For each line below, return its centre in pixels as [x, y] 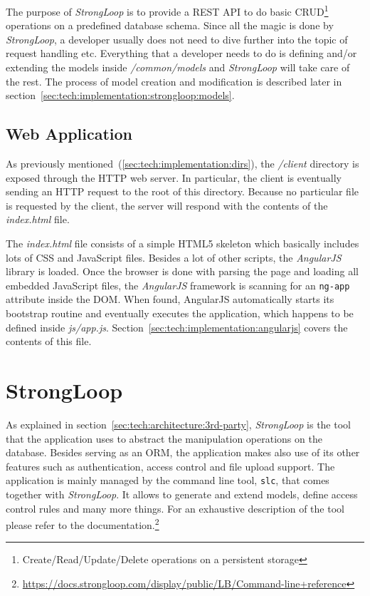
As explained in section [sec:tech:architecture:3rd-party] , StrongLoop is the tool [178, 424]
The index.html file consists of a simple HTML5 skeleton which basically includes [183, 243]
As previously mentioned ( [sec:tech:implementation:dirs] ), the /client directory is [183, 164]
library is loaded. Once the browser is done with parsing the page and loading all [182, 271]
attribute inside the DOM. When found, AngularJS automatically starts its [170, 299]
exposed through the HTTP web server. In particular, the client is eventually [174, 177]
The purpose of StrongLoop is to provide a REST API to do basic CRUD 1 [167, 10]
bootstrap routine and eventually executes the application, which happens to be [180, 313]
